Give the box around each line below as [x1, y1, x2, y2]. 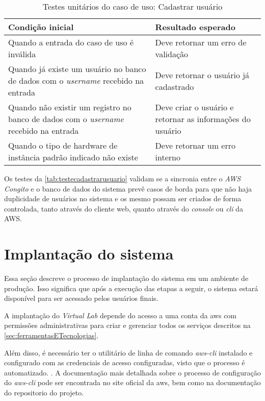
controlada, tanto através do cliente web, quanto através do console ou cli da [4, 203, 243, 214]
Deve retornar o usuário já [155, 68, 250, 81]
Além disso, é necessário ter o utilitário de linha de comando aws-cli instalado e [4, 347, 253, 358]
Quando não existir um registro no [8, 101, 131, 113]
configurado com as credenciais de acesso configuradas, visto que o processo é [4, 357, 245, 368]
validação [155, 48, 189, 60]
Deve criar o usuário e [155, 101, 234, 113]
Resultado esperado [155, 21, 235, 33]
